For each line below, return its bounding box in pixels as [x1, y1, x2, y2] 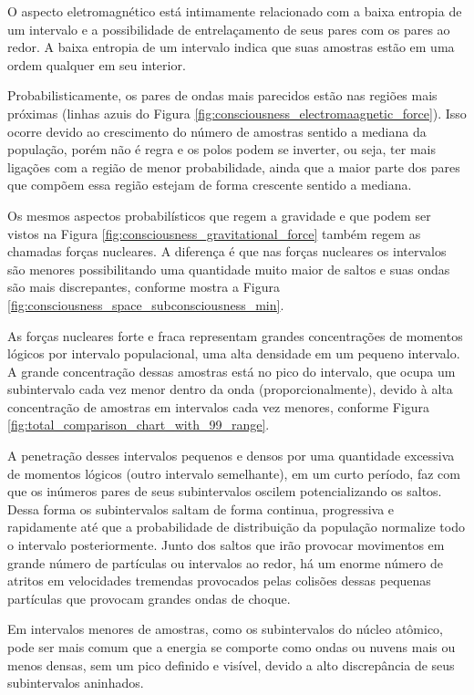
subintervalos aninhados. [7, 673, 144, 692]
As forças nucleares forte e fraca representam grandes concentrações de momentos [7, 326, 463, 345]
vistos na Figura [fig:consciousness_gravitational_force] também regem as [7, 223, 421, 243]
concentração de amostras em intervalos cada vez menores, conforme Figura [7, 397, 430, 416]
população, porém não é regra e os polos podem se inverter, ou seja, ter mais [7, 140, 436, 159]
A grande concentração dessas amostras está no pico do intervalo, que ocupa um [7, 361, 456, 380]
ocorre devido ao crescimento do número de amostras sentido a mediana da [7, 121, 427, 140]
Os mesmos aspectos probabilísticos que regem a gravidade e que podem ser [7, 205, 431, 224]
